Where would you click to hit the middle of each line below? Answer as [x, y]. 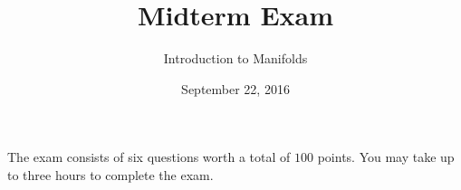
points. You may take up [386, 157]
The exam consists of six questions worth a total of [149, 157]
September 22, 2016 [235, 88]
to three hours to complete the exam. [110, 174]
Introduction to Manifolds [235, 58]
